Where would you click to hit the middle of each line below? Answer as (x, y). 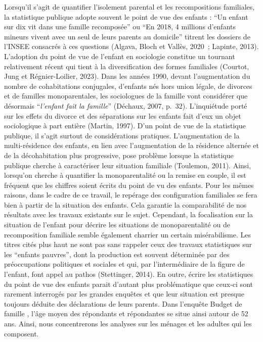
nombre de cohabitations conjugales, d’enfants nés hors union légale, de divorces (128, 86)
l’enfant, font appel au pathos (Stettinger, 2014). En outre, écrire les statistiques (129, 274)
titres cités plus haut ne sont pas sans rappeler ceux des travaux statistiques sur (128, 244)
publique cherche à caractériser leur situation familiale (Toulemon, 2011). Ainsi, (128, 165)
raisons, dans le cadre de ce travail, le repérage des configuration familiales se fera (131, 195)
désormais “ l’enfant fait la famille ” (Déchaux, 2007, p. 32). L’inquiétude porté (126, 105)
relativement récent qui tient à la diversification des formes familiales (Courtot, (127, 66)
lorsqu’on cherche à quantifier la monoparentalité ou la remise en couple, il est (125, 175)
